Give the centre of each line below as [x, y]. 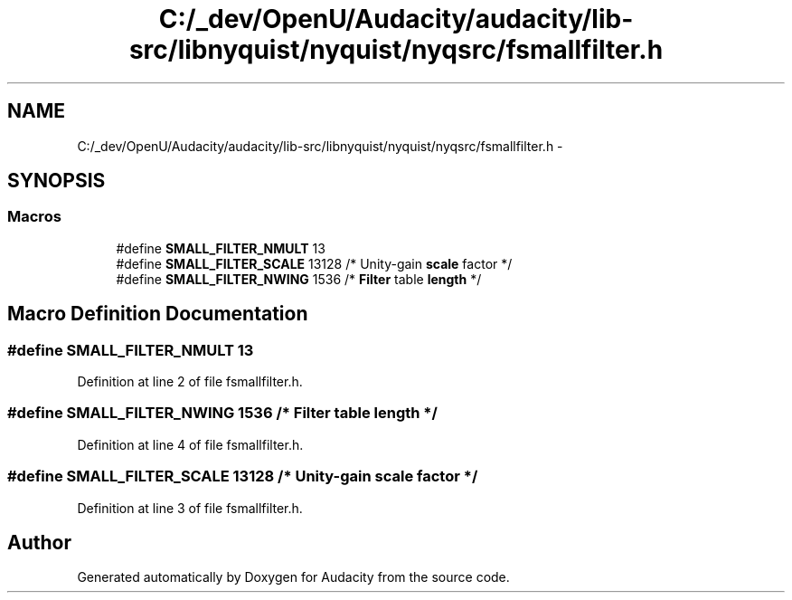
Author [39, 542]
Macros [34, 217]
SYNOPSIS [57, 181]
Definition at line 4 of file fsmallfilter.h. [190, 444]
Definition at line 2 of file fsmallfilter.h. [190, 382]
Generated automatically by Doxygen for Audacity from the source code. [293, 577]
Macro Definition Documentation [158, 314]
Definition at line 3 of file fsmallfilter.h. [190, 508]
